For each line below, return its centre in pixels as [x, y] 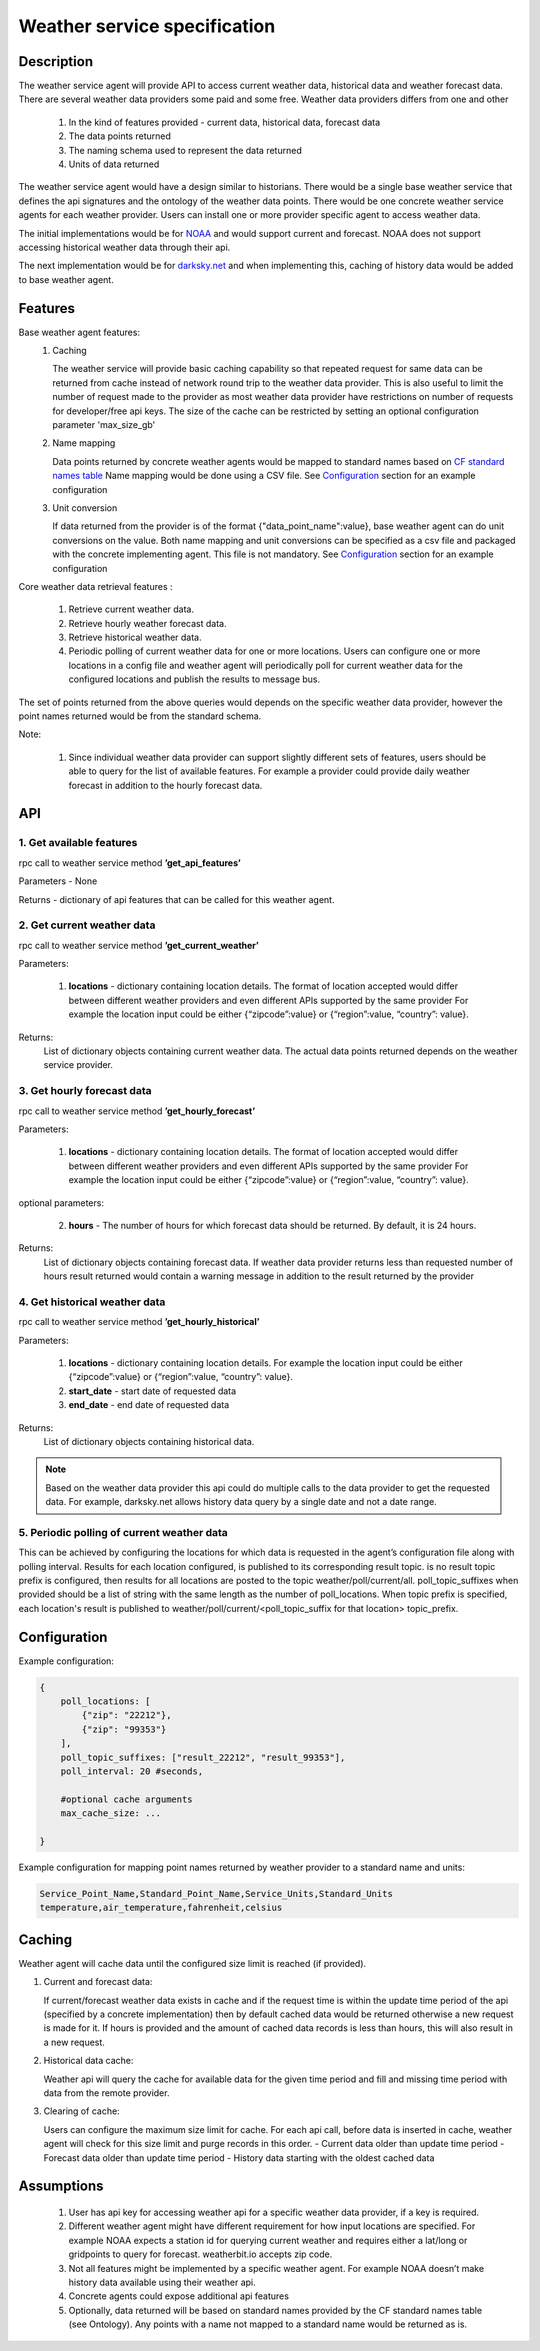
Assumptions [61, 2186]
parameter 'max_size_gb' [104, 424]
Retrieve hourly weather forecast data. [147, 623]
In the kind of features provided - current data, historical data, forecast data [224, 122]
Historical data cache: [88, 2061]
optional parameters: [61, 1202]
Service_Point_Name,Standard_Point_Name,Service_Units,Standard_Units [216, 1893]
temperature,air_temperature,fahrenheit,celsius [161, 1908]
